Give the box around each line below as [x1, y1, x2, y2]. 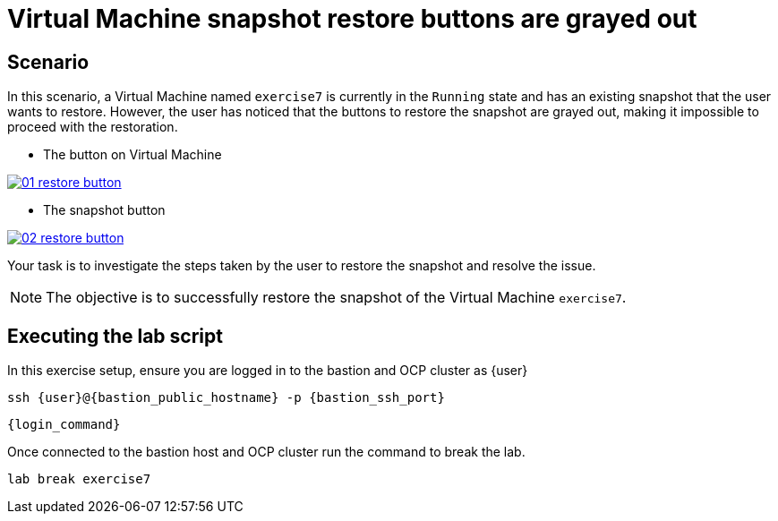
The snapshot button [43, 202, 166, 218]
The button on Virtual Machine [43, 147, 222, 163]
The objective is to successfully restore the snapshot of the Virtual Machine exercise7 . [46, 288, 627, 307]
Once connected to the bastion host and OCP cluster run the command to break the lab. [7, 444, 526, 460]
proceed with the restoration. [7, 119, 178, 135]
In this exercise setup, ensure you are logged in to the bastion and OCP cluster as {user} [7, 363, 528, 379]
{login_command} [7, 417, 121, 432]
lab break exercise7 [7, 472, 151, 487]
